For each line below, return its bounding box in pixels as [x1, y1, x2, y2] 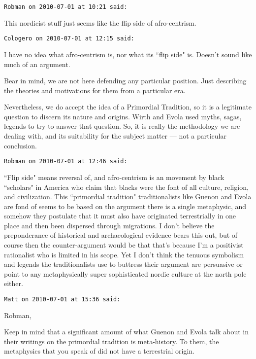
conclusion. [4, 140, 37, 150]
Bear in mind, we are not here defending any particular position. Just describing [4, 75, 247, 86]
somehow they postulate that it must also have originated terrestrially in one [4, 211, 236, 221]
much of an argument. [4, 59, 70, 69]
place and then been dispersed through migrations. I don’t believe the [4, 220, 215, 230]
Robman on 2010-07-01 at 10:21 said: [4, 3, 128, 10]
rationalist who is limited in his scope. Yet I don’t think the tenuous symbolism [4, 249, 244, 259]
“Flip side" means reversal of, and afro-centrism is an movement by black [4, 172, 224, 182]
